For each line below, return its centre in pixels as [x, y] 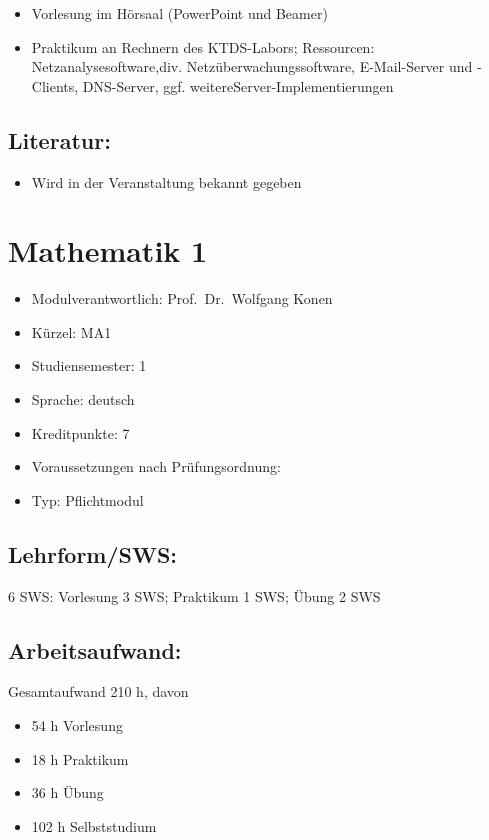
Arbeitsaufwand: [95, 649]
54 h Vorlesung [77, 725]
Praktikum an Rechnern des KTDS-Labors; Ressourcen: [203, 46]
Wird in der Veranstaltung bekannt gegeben [166, 181]
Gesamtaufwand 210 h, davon [98, 691]
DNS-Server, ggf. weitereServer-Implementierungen [238, 85]
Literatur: [59, 139]
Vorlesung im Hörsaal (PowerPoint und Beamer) [179, 13]
